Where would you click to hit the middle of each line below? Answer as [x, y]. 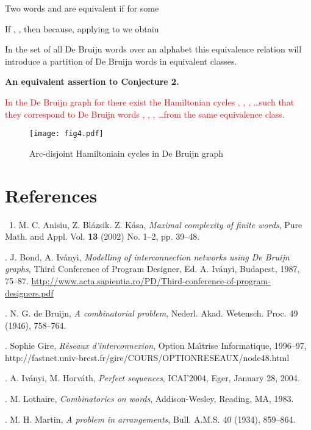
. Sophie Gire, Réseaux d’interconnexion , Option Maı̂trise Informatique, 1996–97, [156, 346]
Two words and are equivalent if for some [82, 8]
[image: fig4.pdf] [66, 134]
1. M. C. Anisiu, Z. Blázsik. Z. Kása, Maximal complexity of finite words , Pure [155, 224]
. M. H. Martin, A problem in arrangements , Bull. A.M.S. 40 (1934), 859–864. [150, 419]
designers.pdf [29, 292]
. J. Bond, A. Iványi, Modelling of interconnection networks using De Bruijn [147, 256]
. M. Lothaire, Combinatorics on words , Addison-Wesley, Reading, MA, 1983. [149, 399]
